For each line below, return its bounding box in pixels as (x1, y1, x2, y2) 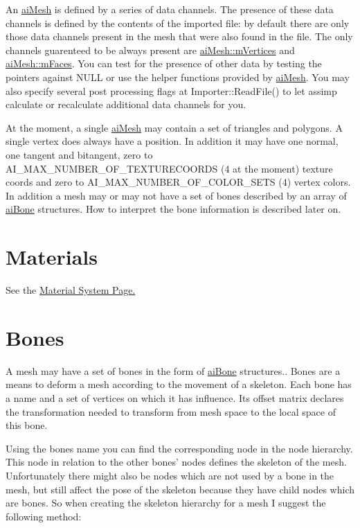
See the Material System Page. (6, 283, 136, 297)
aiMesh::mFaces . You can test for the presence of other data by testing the (6, 56, 322, 71)
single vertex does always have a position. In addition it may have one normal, (6, 134, 339, 148)
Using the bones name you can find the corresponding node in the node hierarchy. (6, 441, 353, 455)
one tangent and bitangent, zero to (6, 147, 153, 161)
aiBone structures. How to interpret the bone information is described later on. (6, 202, 341, 216)
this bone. (6, 418, 48, 432)
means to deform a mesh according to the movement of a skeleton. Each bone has (6, 377, 352, 391)
